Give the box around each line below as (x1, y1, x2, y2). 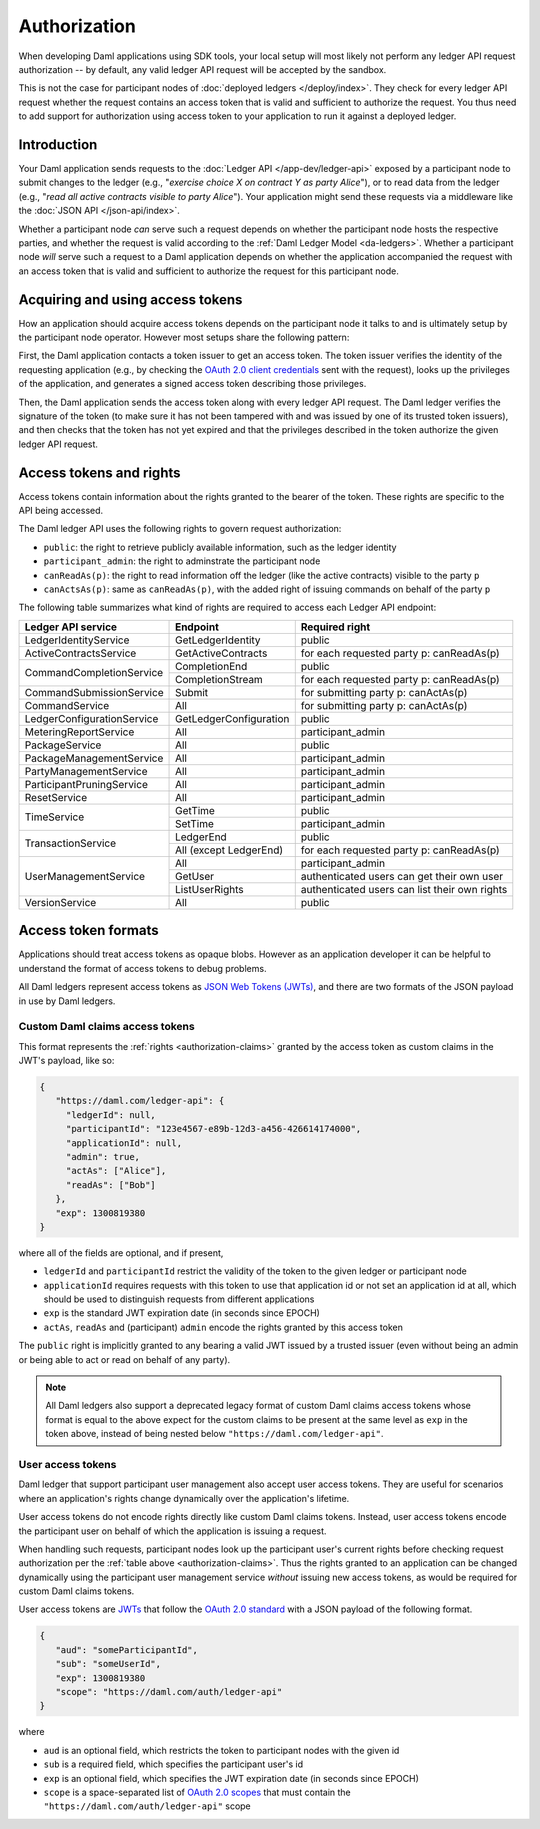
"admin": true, (65, 1151, 140, 1162)
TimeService (24, 810, 85, 824)
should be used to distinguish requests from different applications (43, 1293, 315, 1305)
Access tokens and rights (18, 464, 181, 481)
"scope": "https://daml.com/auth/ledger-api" (55, 1686, 283, 1698)
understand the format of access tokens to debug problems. (18, 962, 267, 974)
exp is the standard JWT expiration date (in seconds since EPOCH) (43, 1307, 320, 1319)
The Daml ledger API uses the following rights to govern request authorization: (18, 523, 342, 535)
